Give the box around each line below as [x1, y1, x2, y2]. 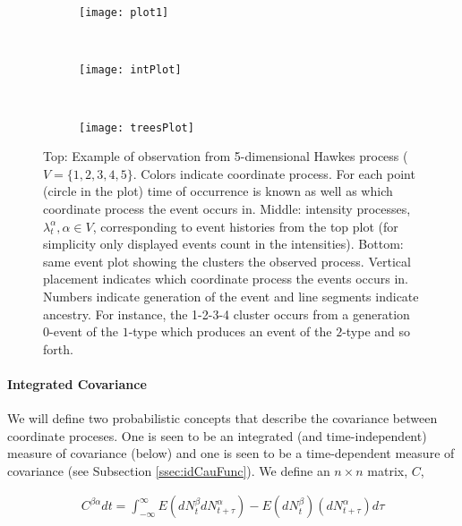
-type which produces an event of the [128, 322, 332, 341]
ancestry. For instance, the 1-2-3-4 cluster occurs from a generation [43, 304, 410, 323]
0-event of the [43, 322, 118, 341]
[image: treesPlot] [79, 121, 194, 134]
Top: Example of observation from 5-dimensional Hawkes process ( [43, 147, 408, 165]
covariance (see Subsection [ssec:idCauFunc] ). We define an [7, 461, 330, 479]
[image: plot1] [79, 6, 169, 19]
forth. [43, 339, 73, 358]
